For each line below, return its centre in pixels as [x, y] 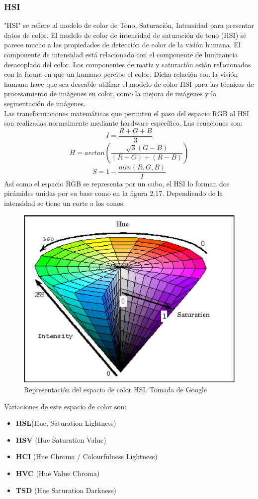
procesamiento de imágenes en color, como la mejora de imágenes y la [110, 93]
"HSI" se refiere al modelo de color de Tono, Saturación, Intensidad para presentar [129, 25]
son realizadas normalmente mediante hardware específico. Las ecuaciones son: [123, 123]
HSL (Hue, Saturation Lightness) [66, 423]
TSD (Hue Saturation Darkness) [66, 490]
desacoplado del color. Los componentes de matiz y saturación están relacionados [128, 64]
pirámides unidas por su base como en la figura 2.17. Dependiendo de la [114, 193]
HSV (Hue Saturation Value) [61, 439]
